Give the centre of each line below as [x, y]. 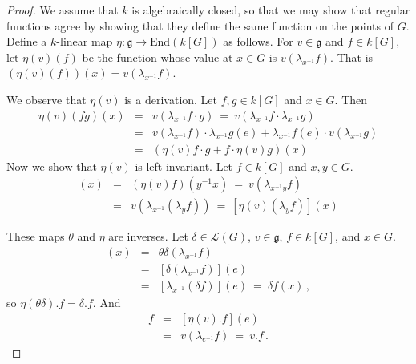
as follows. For [258, 41]
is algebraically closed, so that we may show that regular [271, 10]
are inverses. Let [148, 236]
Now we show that [52, 166]
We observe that [46, 99]
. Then [351, 99]
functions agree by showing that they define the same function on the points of [200, 25]
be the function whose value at [158, 57]
